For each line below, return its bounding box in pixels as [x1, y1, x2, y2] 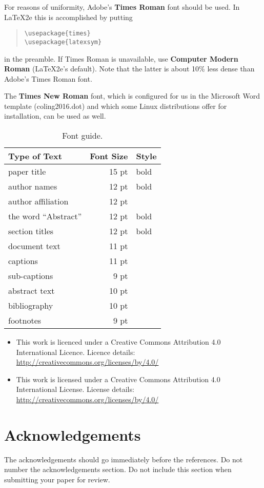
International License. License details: [16, 384, 134, 395]
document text [8, 240, 60, 252]
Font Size [90, 150, 128, 162]
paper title [8, 165, 46, 178]
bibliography [8, 299, 53, 312]
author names [8, 180, 57, 193]
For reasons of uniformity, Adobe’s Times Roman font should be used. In [4, 2, 240, 12]
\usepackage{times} [24, 30, 91, 37]
